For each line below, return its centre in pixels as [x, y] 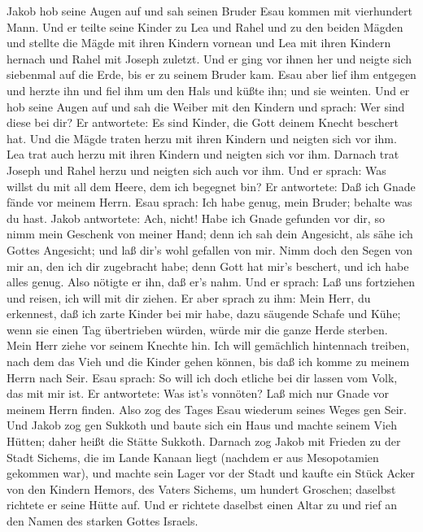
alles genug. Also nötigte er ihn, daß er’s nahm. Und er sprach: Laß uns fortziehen [211, 282]
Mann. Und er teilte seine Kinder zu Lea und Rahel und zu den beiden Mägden [205, 26]
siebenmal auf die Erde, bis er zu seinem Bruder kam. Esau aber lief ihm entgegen [211, 74]
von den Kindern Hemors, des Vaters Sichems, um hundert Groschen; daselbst [201, 488]
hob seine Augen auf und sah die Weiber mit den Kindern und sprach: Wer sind [206, 106]
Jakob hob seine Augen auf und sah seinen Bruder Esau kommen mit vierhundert [209, 11]
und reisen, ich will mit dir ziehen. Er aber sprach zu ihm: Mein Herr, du [189, 297]
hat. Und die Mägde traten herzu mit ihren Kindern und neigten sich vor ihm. [202, 138]
